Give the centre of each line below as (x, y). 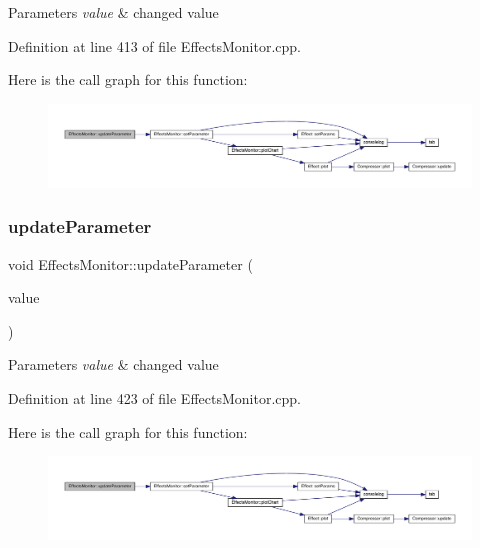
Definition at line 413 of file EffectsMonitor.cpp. (154, 45)
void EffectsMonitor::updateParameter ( (130, 263)
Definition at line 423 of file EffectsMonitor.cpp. (154, 398)
